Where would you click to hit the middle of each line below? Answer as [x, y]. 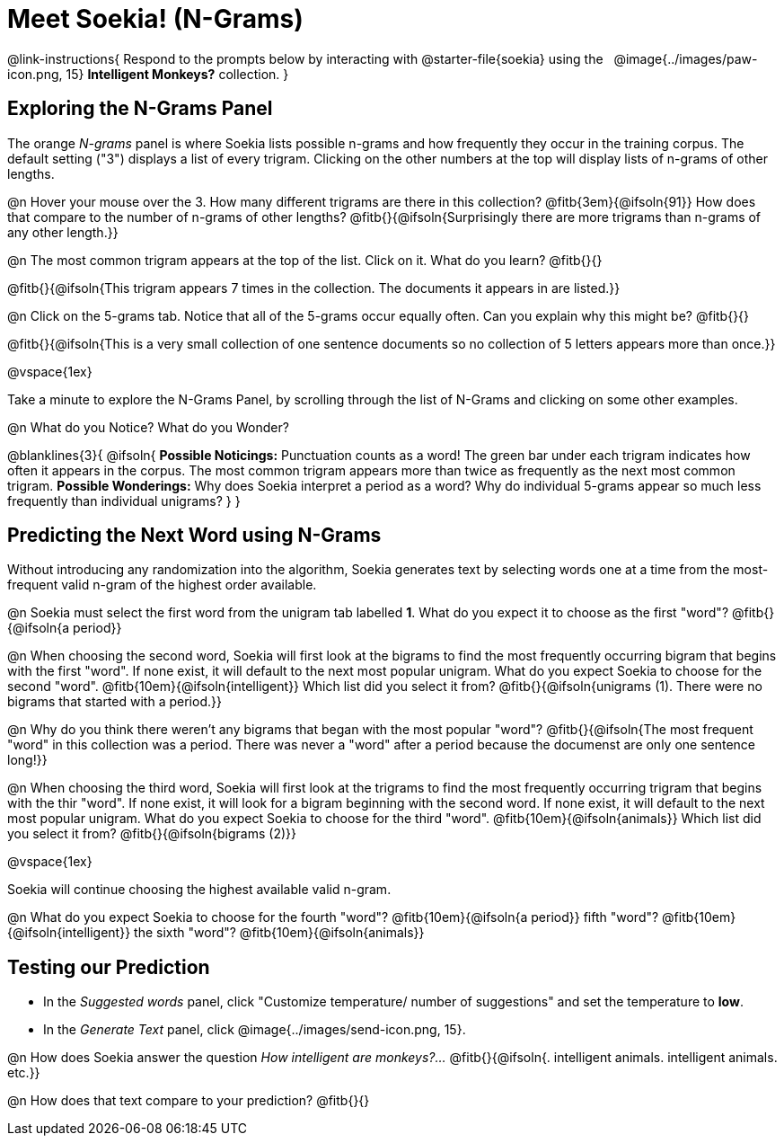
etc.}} [24, 1073]
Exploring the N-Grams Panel [140, 109]
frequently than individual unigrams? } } [124, 501]
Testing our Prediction [109, 967]
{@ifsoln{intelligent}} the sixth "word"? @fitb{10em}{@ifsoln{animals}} [216, 933]
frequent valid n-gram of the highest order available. [162, 585]
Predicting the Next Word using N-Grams [194, 536]
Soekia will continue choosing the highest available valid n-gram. [199, 890]
